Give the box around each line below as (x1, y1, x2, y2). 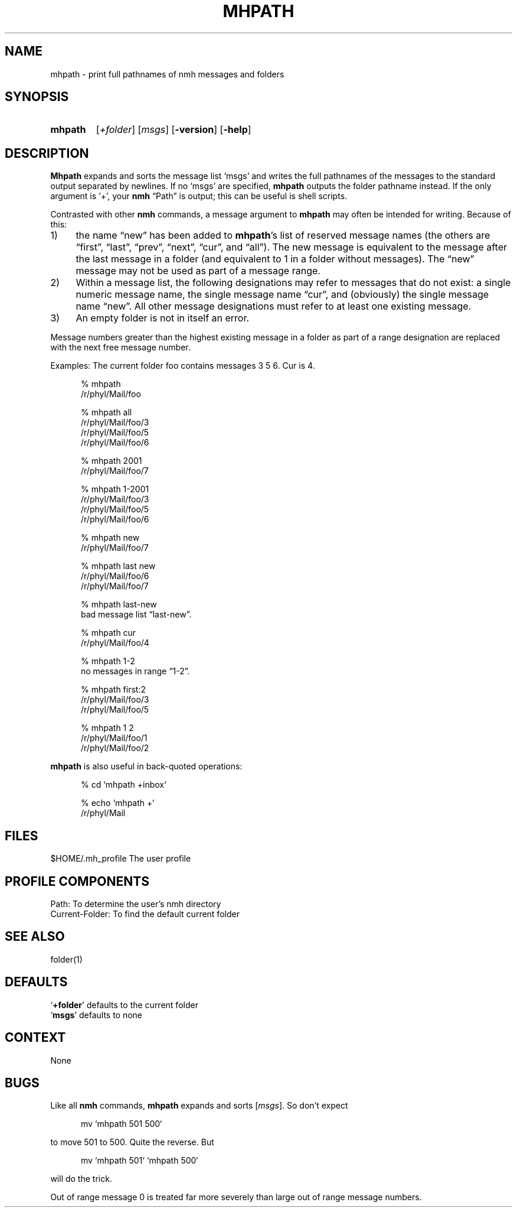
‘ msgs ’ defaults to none (50, 1009, 143, 1020)
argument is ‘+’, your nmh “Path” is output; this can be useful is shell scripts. (50, 191, 348, 202)
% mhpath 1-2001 (81, 484, 149, 495)
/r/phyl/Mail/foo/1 (81, 733, 148, 743)
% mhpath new (81, 532, 140, 543)
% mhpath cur (81, 628, 136, 638)
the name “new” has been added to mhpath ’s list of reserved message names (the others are (76, 229, 490, 242)
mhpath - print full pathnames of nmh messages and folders (50, 69, 284, 79)
